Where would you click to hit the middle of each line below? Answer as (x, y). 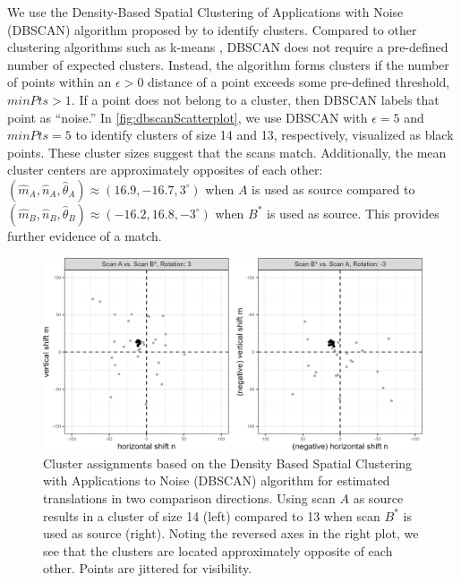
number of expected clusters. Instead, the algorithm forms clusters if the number (228, 64)
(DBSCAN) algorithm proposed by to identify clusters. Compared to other (212, 29)
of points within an (60, 82)
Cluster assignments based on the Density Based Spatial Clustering (228, 463)
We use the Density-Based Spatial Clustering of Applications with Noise (205, 12)
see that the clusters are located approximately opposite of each (218, 550)
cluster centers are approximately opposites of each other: (165, 170)
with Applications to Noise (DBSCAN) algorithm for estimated (217, 480)
